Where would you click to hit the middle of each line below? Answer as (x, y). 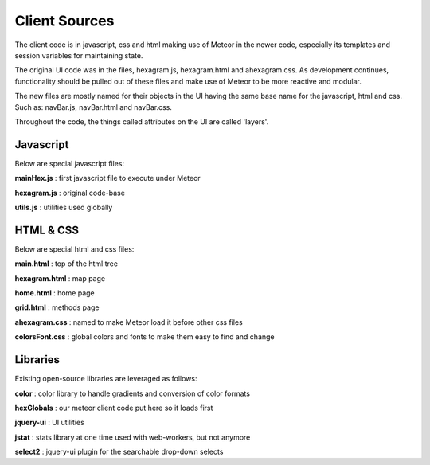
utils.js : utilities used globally (64, 207)
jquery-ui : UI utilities (50, 423)
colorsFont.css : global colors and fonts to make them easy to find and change (145, 337)
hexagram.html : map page (60, 278)
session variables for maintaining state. (79, 55)
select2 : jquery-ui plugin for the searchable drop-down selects (119, 452)
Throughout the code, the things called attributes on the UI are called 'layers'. (142, 121)
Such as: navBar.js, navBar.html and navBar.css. (94, 107)
